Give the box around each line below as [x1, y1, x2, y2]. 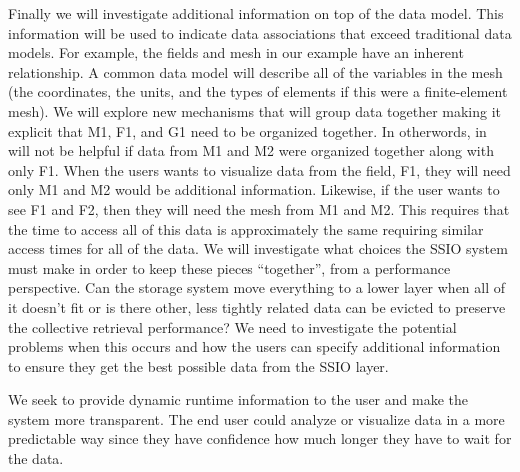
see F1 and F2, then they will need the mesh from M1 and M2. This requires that [8, 198, 510, 219]
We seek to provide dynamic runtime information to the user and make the [8, 389, 468, 410]
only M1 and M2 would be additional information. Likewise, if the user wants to [8, 179, 500, 200]
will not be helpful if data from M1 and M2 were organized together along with [8, 140, 494, 161]
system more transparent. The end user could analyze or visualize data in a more [8, 408, 505, 429]
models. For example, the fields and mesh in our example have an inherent [8, 42, 464, 63]
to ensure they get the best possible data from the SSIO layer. [8, 355, 389, 376]
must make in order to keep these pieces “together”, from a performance [8, 257, 451, 278]
